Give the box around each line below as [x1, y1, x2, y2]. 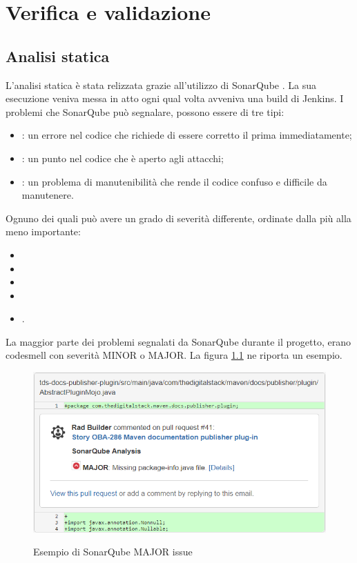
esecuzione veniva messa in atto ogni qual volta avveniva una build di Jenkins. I [6, 91, 344, 106]
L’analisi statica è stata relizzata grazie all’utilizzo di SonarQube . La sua [6, 77, 316, 92]
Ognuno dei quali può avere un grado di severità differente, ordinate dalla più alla [6, 210, 351, 225]
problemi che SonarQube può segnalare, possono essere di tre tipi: [6, 104, 284, 119]
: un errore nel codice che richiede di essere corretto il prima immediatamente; [21, 128, 352, 142]
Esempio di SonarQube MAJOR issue [33, 544, 193, 559]
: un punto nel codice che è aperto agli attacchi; [21, 150, 224, 165]
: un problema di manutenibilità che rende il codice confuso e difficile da [21, 174, 327, 188]
